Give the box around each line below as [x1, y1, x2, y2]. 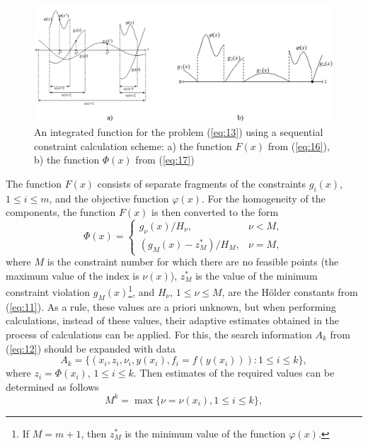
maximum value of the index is [6, 268, 139, 282]
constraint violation [6, 284, 91, 299]
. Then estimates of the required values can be [133, 365, 335, 380]
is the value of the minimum [195, 268, 318, 282]
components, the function [6, 205, 116, 219]
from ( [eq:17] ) [135, 152, 195, 167]
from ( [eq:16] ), [268, 138, 330, 153]
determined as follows [6, 379, 99, 394]
